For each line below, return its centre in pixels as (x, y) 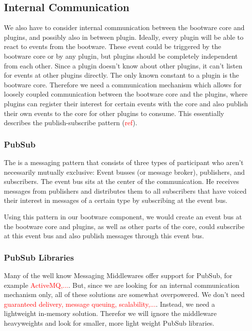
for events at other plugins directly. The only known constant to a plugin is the (122, 75)
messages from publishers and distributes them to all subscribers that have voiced (125, 190)
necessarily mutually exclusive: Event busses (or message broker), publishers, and (124, 172)
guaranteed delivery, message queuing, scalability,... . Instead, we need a (110, 304)
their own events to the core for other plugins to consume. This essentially (114, 113)
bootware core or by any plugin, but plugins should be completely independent (121, 56)
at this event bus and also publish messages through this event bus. (104, 236)
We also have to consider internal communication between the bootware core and (124, 27)
